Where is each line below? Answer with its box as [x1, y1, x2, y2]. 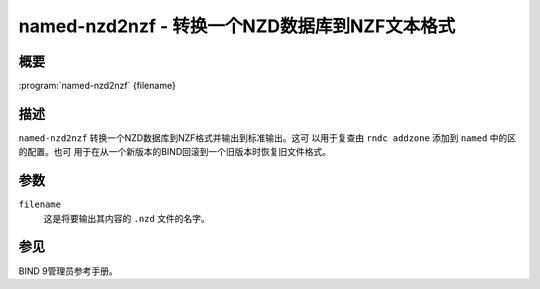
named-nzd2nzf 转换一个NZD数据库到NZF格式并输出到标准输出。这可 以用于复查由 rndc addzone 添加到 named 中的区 [18, 131, 517, 144]
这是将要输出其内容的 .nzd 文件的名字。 [43, 212, 210, 224]
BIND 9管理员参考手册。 [18, 265, 119, 277]
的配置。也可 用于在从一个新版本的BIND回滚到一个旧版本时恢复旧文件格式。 [18, 146, 332, 158]
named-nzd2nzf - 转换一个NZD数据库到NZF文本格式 [18, 15, 456, 37]
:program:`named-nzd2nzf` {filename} [18, 80, 177, 92]
